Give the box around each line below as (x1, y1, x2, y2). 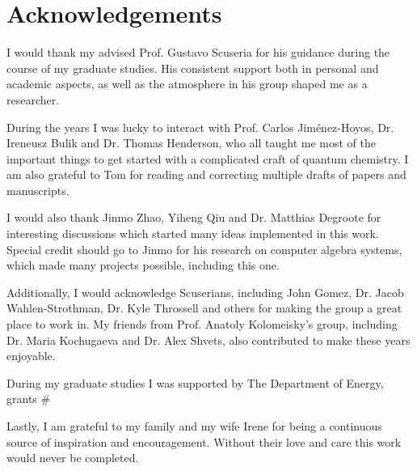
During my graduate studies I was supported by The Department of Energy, (6, 374, 384, 391)
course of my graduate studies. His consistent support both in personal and (6, 59, 379, 76)
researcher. (6, 91, 60, 108)
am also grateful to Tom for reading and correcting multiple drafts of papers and (6, 166, 406, 183)
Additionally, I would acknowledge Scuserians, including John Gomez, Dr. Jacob (6, 283, 404, 300)
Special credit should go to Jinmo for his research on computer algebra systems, (6, 240, 402, 257)
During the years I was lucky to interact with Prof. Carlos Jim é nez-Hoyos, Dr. (6, 118, 394, 135)
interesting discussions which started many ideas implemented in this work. (6, 225, 379, 242)
